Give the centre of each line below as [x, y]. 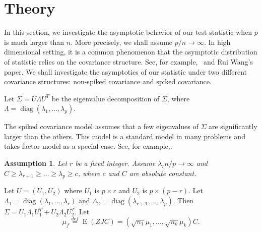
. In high [217, 42]
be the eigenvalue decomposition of [106, 98]
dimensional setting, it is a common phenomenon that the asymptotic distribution [131, 52]
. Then [183, 200]
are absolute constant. [163, 173]
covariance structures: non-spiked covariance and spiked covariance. [108, 81]
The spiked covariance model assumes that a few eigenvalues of [101, 126]
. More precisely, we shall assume [122, 42]
